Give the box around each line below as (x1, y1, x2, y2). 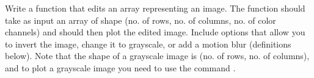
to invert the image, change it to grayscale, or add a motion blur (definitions (5, 37, 291, 50)
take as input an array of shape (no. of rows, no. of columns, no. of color (5, 13, 276, 26)
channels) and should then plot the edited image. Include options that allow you (5, 26, 305, 38)
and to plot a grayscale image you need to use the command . (5, 61, 236, 74)
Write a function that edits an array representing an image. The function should (5, 2, 305, 14)
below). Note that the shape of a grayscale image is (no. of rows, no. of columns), (5, 49, 310, 62)
